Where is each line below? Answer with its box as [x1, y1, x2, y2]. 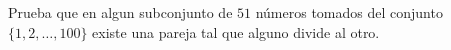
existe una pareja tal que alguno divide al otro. [92, 21, 380, 42]
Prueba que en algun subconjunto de [8, 2, 233, 22]
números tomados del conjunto [255, 2, 443, 22]
